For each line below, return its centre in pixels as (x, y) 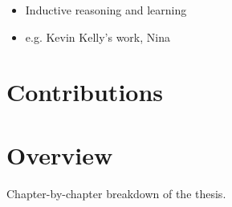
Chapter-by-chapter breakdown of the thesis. (116, 193)
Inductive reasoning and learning (106, 10)
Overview (60, 154)
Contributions (85, 92)
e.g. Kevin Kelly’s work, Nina (98, 37)
